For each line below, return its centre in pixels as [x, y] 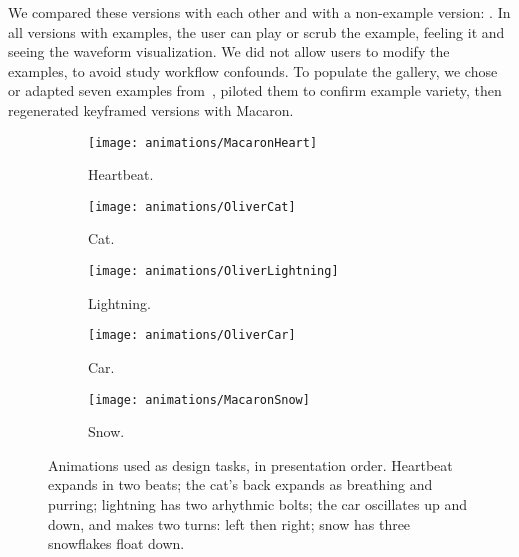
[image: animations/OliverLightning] [213, 271]
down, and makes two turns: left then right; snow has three [229, 523]
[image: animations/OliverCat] [192, 206]
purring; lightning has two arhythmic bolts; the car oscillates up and [257, 504]
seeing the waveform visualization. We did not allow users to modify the [229, 51]
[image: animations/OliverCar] [192, 335]
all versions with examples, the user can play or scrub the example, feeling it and [256, 31]
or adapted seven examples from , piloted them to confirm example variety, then [255, 90]
